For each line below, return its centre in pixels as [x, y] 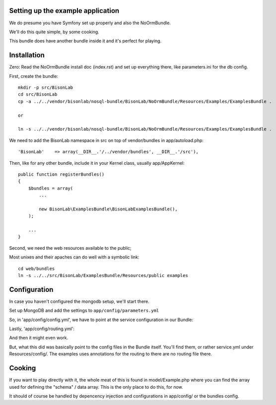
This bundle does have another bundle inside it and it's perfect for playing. [85, 41]
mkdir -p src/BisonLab [46, 87]
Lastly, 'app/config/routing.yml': [42, 329]
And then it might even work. [39, 338]
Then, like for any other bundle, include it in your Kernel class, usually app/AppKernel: [97, 163]
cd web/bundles [36, 269]
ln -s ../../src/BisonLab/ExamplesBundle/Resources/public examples [103, 275]
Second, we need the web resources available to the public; [70, 248]
